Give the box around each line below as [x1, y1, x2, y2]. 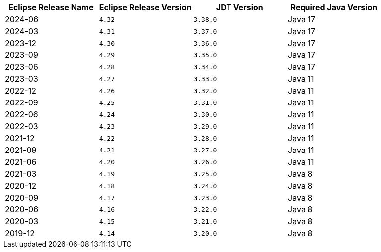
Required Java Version [290, 2, 378, 12]
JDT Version [216, 2, 263, 12]
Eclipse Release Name [8, 2, 94, 12]
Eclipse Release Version [99, 2, 192, 12]
